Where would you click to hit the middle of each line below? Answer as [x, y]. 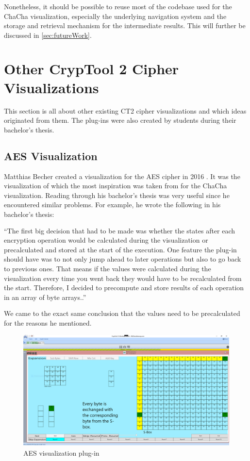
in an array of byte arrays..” [45, 297]
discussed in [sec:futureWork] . [48, 35]
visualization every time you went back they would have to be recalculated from [123, 278]
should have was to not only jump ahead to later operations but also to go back [123, 259]
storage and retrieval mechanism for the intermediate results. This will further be [125, 25]
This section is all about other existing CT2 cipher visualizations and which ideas [125, 110]
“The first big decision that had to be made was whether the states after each [120, 230]
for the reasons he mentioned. [48, 322]
